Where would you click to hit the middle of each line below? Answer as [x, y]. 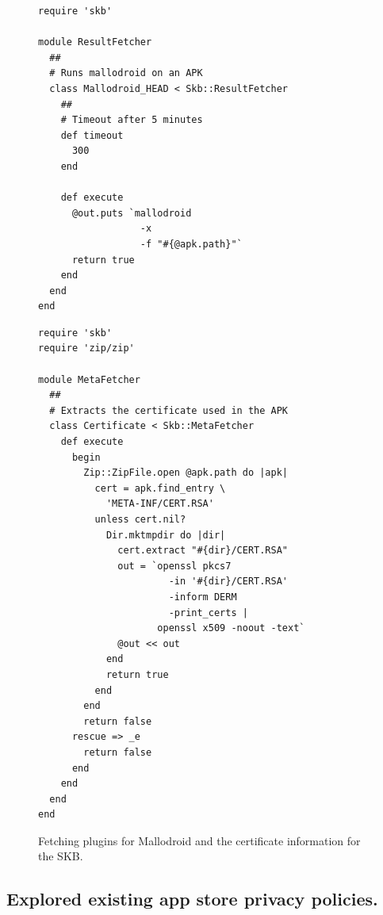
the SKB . [61, 856]
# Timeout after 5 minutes [132, 120]
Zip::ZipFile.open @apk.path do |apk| [186, 473]
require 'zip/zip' [86, 348]
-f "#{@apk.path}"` [191, 244]
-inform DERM [203, 597]
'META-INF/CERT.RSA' [160, 504]
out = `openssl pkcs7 [174, 566]
